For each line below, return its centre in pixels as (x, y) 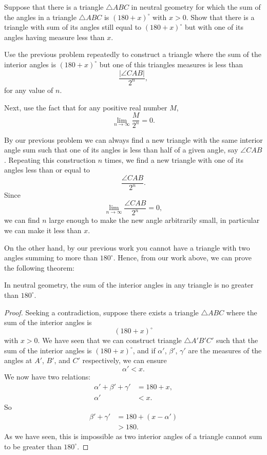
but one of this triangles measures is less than (171, 64)
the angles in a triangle (40, 17)
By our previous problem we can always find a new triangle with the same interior (133, 139)
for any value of (29, 90)
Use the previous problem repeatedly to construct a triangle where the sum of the (133, 54)
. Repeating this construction (50, 159)
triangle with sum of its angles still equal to (73, 27)
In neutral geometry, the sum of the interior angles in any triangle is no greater (129, 285)
